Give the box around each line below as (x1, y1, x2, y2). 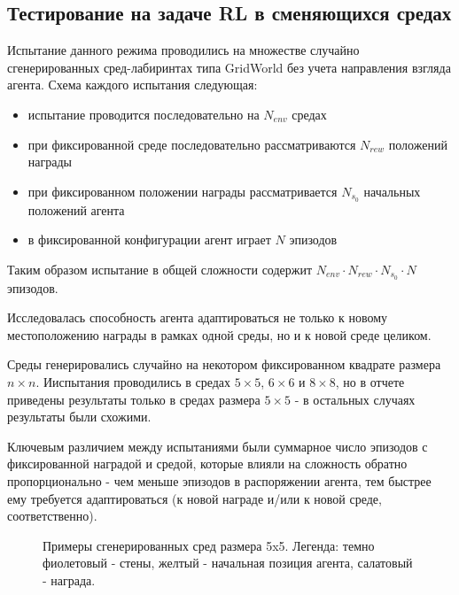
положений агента (27, 200, 125, 219)
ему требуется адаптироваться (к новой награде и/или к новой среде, (7, 489, 382, 507)
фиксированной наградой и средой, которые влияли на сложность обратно (7, 454, 408, 473)
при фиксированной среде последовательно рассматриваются (27, 135, 356, 153)
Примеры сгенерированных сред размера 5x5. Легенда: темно (43, 536, 375, 554)
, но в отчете (335, 373, 405, 391)
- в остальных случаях (294, 390, 416, 408)
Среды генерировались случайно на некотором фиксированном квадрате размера (7, 355, 441, 374)
